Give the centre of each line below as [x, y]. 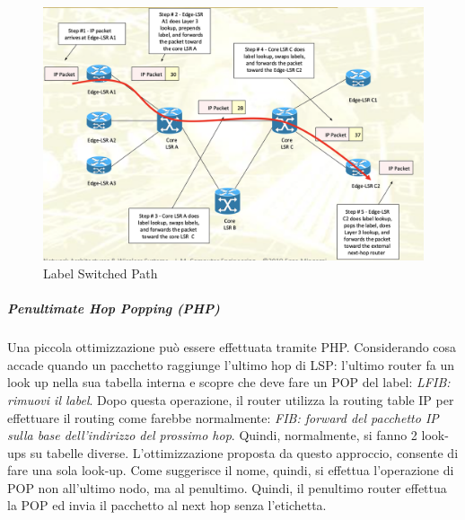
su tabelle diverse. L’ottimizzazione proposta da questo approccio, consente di [244, 452]
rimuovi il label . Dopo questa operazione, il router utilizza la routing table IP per [231, 399]
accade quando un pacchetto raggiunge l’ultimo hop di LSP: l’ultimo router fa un [231, 364]
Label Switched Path [101, 273]
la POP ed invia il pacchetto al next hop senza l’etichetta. [167, 505]
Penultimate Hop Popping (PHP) [114, 308]
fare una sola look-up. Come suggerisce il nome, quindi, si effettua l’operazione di [231, 470]
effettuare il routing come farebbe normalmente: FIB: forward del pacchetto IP [223, 417]
